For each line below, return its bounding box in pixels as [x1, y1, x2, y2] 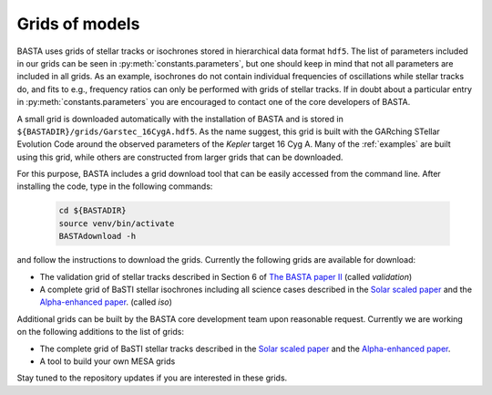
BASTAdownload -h [58, 231, 137, 242]
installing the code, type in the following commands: [16, 181, 213, 192]
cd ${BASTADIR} [58, 205, 127, 216]
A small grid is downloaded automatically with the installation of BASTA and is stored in [16, 113, 343, 124]
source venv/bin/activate [58, 218, 175, 228]
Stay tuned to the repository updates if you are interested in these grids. [16, 372, 288, 383]
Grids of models [16, 14, 140, 34]
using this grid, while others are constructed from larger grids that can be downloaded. [16, 151, 343, 162]
